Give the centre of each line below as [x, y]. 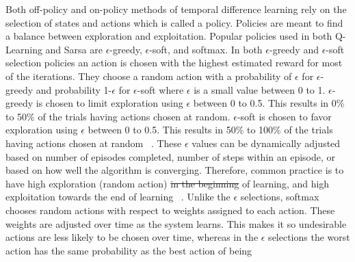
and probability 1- [74, 89]
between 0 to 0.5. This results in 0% [269, 103]
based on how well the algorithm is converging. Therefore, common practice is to [175, 170]
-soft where [160, 89]
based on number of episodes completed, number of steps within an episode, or [171, 156]
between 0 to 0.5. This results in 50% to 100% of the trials [210, 130]
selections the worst [309, 237]
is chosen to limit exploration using [109, 103]
